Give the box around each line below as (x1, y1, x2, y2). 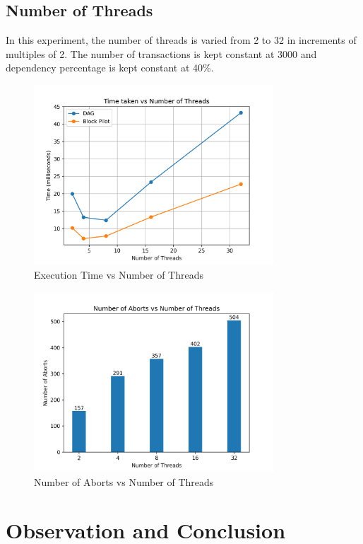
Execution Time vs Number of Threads (34, 267, 203, 282)
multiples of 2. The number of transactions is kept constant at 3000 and (6, 46, 317, 61)
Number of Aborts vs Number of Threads (34, 474, 214, 489)
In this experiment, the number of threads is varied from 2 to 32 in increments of (6, 33, 357, 47)
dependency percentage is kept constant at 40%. (6, 60, 214, 75)
